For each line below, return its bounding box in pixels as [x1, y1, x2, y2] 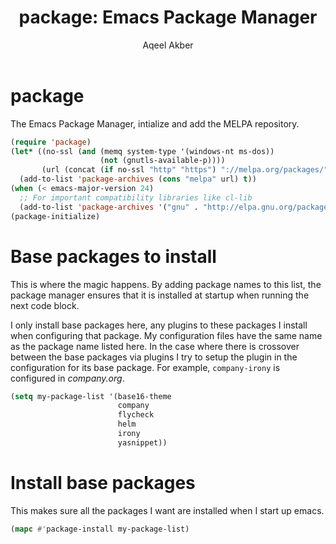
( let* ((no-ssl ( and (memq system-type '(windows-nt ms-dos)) [10, 146, 275, 156]
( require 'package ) [10, 137, 92, 147]
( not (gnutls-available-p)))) [99, 156, 226, 166]
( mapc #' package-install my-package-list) [10, 524, 190, 534]
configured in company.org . [10, 372, 125, 384]
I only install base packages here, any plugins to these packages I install [10, 319, 308, 331]
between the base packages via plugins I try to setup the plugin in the [10, 351, 298, 363]
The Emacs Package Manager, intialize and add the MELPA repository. [10, 117, 300, 130]
